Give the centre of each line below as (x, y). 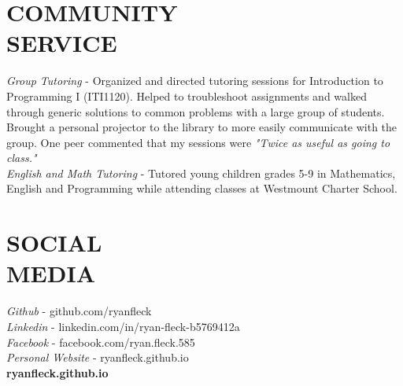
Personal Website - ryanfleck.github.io (98, 357)
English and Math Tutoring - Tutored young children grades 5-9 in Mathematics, (201, 173)
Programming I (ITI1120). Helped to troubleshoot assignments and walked (187, 96)
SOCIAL (54, 243)
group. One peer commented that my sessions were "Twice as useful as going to (198, 142)
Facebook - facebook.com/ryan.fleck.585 (101, 342)
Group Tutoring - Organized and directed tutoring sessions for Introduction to (195, 81)
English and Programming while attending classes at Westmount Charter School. (202, 188)
